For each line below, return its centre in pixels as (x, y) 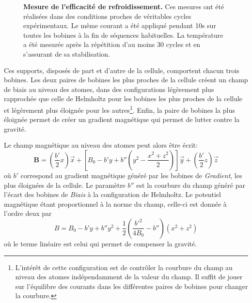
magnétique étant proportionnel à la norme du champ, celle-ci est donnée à (115, 204)
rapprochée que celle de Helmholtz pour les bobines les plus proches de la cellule (123, 98)
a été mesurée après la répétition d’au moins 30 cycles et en (112, 44)
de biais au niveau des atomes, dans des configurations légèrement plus (109, 89)
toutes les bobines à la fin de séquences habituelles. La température (123, 35)
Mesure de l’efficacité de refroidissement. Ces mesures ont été (124, 6)
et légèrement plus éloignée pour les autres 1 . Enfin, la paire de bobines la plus (119, 109)
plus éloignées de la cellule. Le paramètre (65, 185)
